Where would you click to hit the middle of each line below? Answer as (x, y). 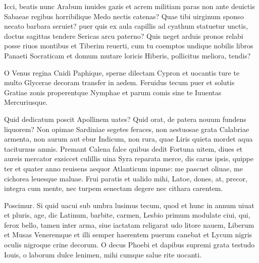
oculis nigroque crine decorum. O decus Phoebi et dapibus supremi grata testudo (129, 245)
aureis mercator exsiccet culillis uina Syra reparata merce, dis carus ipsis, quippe (129, 158)
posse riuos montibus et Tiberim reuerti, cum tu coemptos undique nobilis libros (129, 46)
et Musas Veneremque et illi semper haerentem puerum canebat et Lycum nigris (128, 235)
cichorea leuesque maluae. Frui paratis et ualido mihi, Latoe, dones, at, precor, (126, 178)
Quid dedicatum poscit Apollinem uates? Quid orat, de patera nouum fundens (125, 119)
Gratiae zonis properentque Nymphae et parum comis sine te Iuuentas (113, 92)
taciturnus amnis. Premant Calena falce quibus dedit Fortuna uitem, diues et (123, 148)
